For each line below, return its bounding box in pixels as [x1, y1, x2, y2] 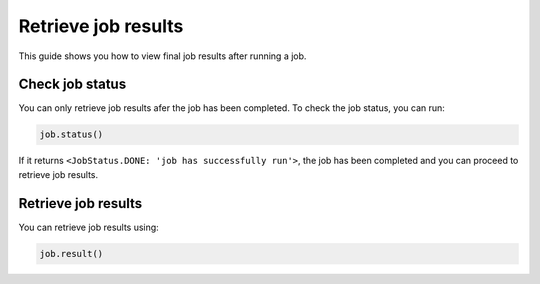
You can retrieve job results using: [18, 221, 159, 233]
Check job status [18, 76, 127, 93]
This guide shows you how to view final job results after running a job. [18, 50, 307, 62]
